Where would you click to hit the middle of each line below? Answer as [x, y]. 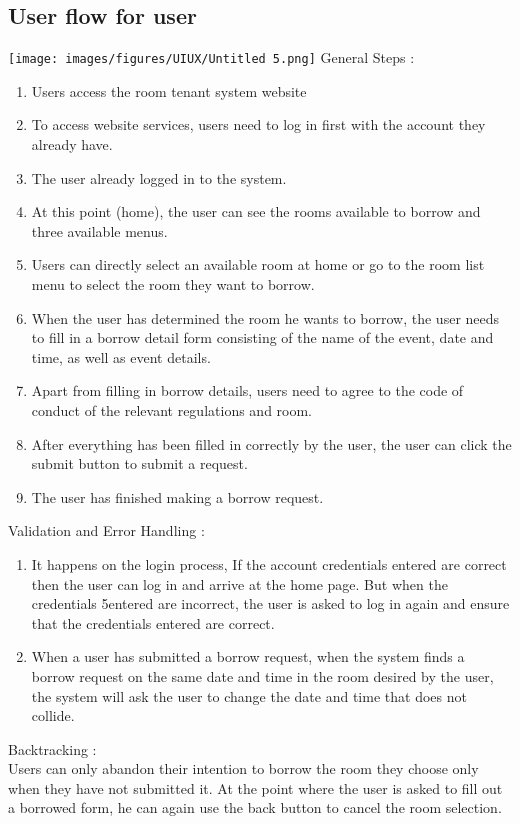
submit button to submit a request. [139, 463]
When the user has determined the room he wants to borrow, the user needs [265, 317]
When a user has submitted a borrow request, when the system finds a [248, 656]
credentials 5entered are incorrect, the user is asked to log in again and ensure [270, 603]
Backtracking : [52, 748]
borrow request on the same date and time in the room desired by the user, [262, 675]
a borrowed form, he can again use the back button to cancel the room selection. [255, 807]
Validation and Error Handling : [106, 530]
